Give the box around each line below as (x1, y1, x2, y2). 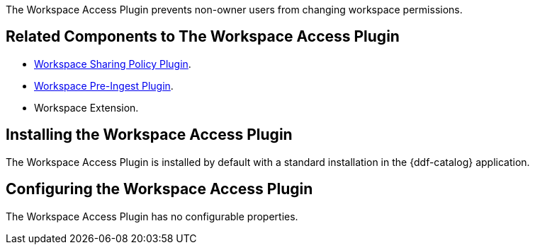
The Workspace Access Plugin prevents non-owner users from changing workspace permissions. (6, 4, 463, 16)
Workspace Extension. (34, 101, 139, 114)
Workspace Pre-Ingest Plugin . (34, 79, 174, 92)
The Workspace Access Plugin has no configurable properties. (6, 210, 298, 222)
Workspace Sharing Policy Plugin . (34, 57, 191, 70)
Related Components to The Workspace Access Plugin (6, 28, 400, 46)
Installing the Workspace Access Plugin (6, 126, 293, 144)
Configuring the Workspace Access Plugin (6, 180, 313, 198)
